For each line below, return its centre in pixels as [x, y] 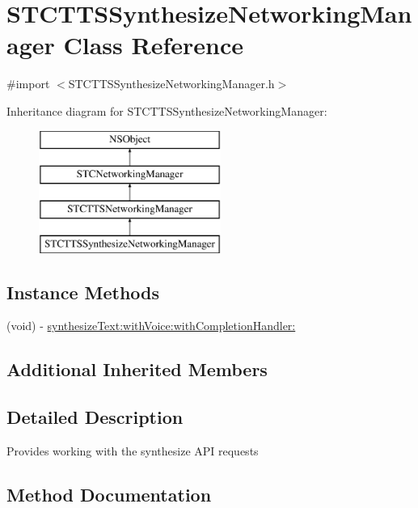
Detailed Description [95, 417]
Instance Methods [83, 292]
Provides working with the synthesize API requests [133, 451]
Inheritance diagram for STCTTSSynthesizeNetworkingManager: [167, 110]
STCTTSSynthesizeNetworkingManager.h [171, 84]
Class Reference [153, 45]
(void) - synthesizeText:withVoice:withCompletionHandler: [151, 326]
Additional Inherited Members [137, 369]
